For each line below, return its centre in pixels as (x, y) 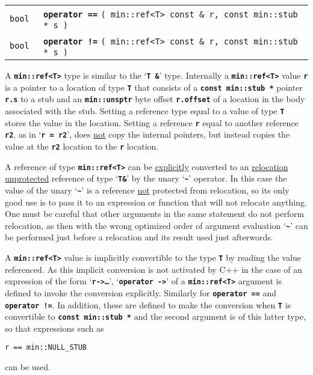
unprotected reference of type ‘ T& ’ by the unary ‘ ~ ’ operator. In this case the (146, 178)
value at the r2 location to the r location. (82, 146)
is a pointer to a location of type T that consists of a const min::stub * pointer (154, 87)
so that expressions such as (54, 328)
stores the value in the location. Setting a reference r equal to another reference (152, 122)
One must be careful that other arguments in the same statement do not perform (155, 214)
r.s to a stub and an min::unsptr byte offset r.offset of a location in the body (155, 99)
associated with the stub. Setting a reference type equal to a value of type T (145, 110)
